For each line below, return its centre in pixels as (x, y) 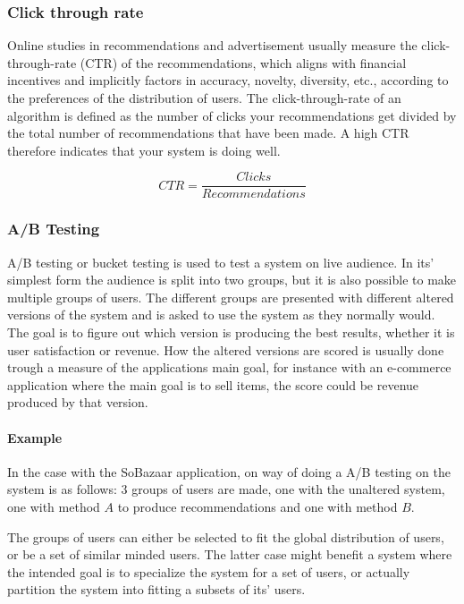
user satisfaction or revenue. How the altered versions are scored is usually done (226, 349)
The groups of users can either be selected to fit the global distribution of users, (226, 536)
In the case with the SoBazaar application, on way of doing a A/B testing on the (229, 471)
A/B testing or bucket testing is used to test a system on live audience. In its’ (221, 262)
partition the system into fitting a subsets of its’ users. (156, 589)
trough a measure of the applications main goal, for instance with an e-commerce (229, 367)
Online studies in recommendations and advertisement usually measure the (212, 45)
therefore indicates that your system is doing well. (144, 150)
